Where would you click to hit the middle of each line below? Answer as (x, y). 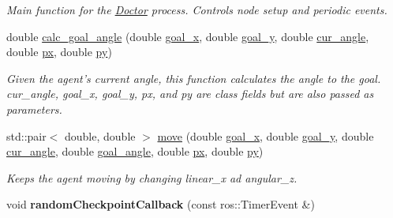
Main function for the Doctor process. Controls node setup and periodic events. (197, 9)
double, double (100, 135)
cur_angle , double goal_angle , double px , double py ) (135, 151)
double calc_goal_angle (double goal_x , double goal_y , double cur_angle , (188, 36)
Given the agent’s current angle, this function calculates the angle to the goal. (194, 78)
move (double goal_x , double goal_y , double (266, 135)
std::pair (26, 135)
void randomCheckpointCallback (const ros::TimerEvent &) (161, 204)
